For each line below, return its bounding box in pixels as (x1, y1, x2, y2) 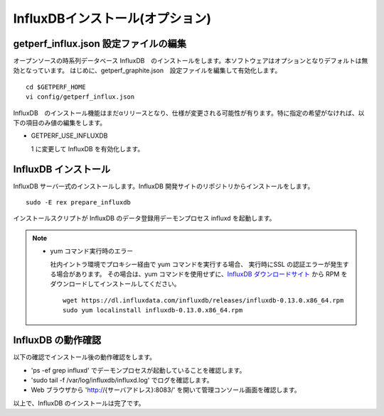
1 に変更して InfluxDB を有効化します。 (31, 144, 144, 153)
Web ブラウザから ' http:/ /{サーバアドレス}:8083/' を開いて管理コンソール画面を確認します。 (31, 385, 302, 394)
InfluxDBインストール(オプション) (13, 11, 211, 26)
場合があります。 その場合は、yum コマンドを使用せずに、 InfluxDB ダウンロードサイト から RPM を (55, 270, 348, 278)
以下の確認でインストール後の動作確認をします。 (13, 353, 156, 361)
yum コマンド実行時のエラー (50, 247, 134, 256)
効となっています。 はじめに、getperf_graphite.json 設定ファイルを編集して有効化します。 (13, 66, 282, 75)
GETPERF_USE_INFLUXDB (31, 131, 108, 140)
